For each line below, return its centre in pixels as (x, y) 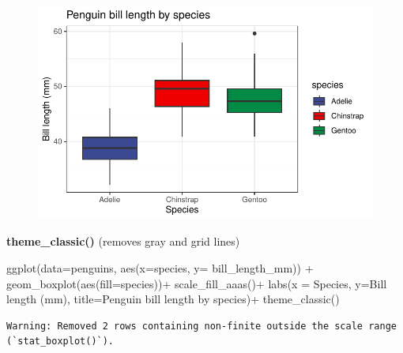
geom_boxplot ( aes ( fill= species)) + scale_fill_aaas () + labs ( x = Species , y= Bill (197, 283)
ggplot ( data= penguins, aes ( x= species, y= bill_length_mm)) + (160, 268)
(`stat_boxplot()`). (60, 342)
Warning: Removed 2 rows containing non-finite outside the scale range (201, 326)
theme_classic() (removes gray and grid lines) (123, 241)
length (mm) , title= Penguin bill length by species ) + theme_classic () (173, 299)
